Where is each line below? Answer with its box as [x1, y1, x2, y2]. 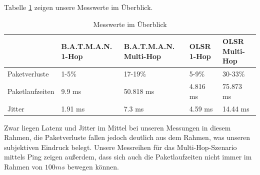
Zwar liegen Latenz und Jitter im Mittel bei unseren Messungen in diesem [4, 122, 231, 132]
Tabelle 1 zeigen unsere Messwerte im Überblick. [4, 2, 153, 12]
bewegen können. [67, 161, 119, 171]
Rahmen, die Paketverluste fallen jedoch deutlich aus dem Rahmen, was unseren [4, 132, 250, 142]
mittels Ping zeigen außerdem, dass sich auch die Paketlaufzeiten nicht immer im [4, 151, 252, 162]
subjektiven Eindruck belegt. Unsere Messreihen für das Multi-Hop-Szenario [4, 141, 237, 152]
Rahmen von [4, 161, 43, 171]
